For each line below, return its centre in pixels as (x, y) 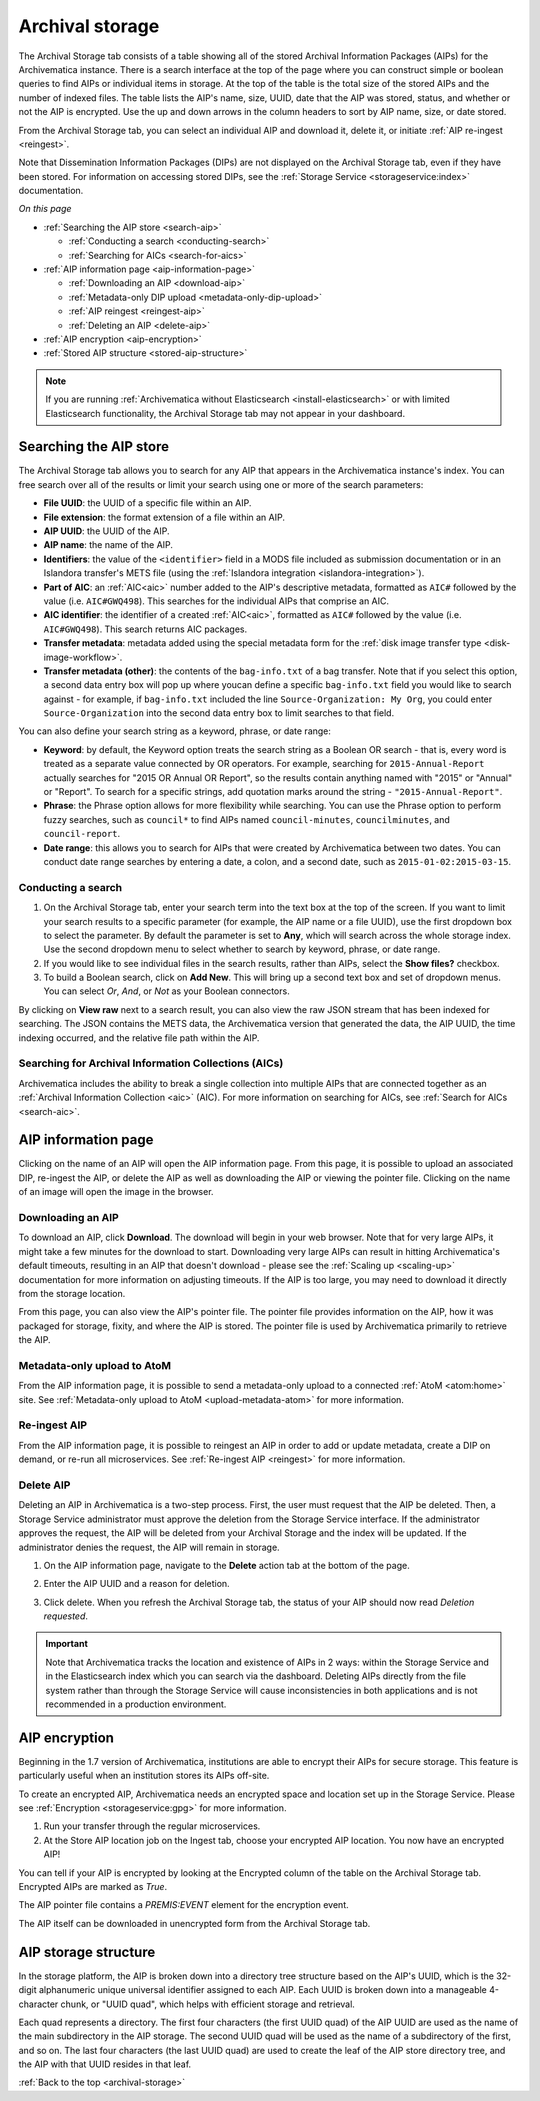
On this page (45, 209)
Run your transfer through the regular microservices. (152, 1826)
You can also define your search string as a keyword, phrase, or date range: (175, 731)
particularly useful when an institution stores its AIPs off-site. (144, 1776)
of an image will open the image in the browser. (116, 1192)
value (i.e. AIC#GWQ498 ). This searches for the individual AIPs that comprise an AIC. (216, 601)
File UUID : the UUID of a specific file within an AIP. (147, 503)
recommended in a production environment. (136, 1704)
